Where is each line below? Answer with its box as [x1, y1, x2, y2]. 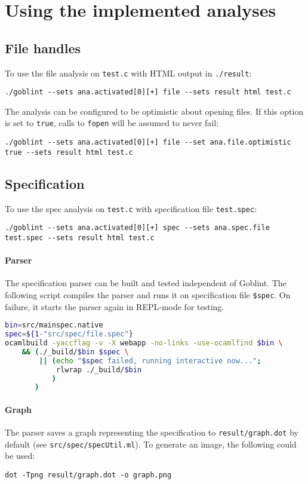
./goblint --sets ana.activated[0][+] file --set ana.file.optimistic [5, 138, 291, 147]
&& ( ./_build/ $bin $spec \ [21, 347, 129, 356]
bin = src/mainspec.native [5, 321, 103, 330]
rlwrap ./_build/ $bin [56, 365, 142, 374]
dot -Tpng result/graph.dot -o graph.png [5, 470, 172, 479]
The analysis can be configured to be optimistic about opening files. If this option [5, 105, 304, 117]
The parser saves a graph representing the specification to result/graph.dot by [5, 426, 298, 439]
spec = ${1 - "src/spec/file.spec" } [5, 330, 133, 339]
